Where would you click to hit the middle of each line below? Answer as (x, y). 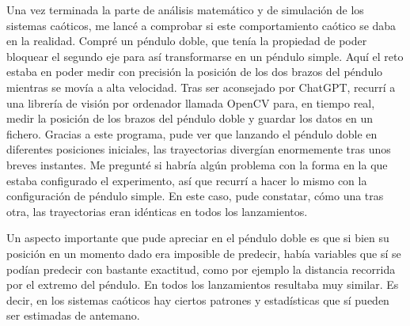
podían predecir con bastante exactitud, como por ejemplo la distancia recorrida (201, 269)
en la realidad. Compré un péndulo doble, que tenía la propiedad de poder (187, 41)
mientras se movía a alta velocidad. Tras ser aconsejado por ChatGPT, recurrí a (201, 87)
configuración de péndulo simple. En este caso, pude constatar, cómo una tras (195, 196)
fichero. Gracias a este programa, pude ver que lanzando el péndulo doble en (192, 133)
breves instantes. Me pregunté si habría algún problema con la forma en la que (197, 164)
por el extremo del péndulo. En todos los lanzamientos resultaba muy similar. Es (203, 284)
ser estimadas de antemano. (73, 315)
